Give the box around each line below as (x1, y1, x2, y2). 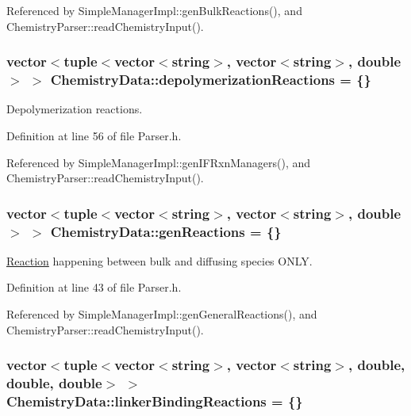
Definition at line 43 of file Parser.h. (6, 279, 182, 296)
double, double (6, 373, 102, 393)
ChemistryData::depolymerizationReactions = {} (50, 70, 372, 90)
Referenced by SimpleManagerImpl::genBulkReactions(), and (6, 2, 302, 18)
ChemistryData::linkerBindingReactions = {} (6, 391, 303, 410)
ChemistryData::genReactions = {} (50, 221, 282, 241)
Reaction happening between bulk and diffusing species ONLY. (6, 252, 313, 269)
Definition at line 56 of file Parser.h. (6, 127, 182, 143)
